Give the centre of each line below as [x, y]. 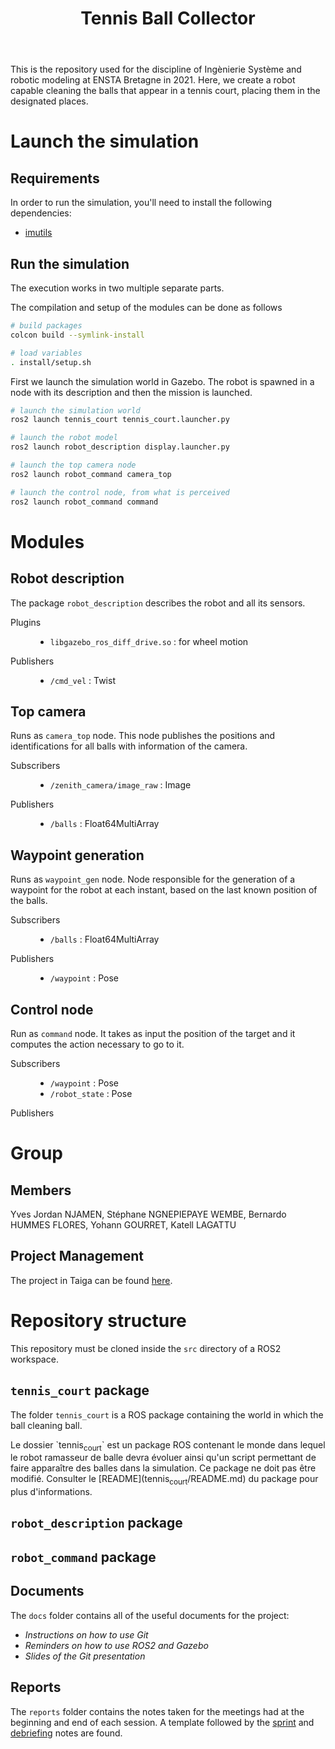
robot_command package [83, 1557]
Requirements [55, 178]
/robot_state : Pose [91, 1093]
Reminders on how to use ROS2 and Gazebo [116, 1645]
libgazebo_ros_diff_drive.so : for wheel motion [149, 641]
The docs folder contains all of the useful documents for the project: [150, 1615]
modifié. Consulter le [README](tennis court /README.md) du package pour [164, 1480]
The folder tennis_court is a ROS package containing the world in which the [167, 1414]
